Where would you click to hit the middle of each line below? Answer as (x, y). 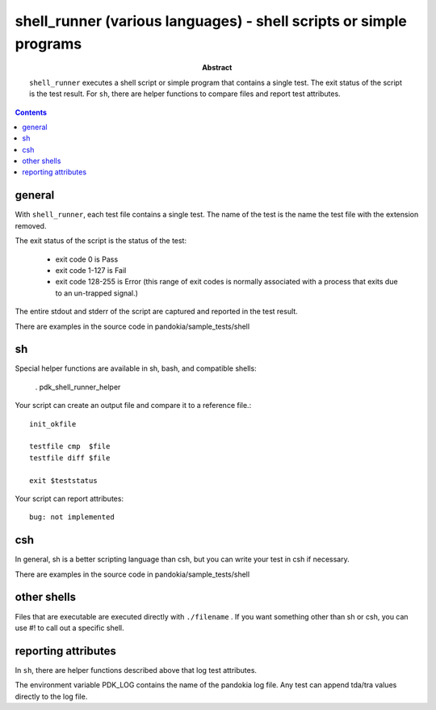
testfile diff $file (70, 458)
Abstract (217, 68)
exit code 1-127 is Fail (91, 270)
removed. (31, 225)
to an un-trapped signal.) (97, 293)
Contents (31, 112)
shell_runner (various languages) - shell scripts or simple (211, 21)
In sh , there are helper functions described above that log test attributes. (136, 670)
